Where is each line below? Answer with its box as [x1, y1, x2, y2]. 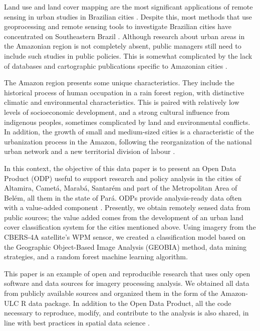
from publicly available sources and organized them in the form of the [4, 288, 218, 298]
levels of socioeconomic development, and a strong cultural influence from [4, 106, 230, 117]
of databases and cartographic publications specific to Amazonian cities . [4, 60, 227, 71]
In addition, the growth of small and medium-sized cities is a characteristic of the [4, 126, 254, 137]
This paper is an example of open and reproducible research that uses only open [4, 268, 250, 278]
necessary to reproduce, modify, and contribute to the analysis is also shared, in [4, 307, 249, 318]
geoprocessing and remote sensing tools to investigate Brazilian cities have [4, 21, 231, 32]
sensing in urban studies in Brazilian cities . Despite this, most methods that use [4, 11, 252, 22]
